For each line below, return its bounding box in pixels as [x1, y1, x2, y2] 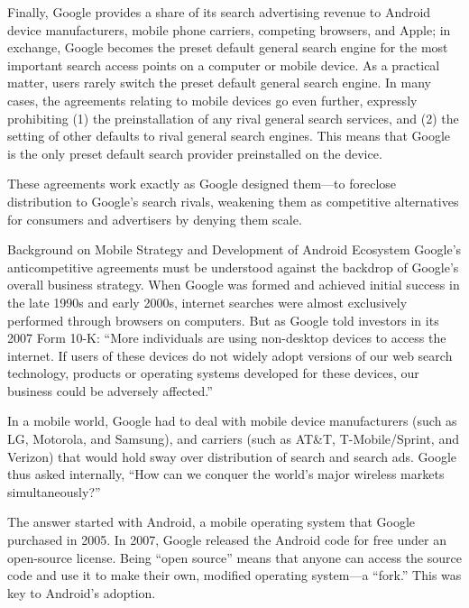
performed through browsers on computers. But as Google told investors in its [7, 310, 439, 329]
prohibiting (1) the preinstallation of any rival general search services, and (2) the [7, 108, 459, 127]
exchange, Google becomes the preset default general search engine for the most [7, 38, 448, 57]
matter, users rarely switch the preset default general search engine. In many [7, 73, 432, 92]
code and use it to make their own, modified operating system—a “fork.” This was [7, 566, 462, 585]
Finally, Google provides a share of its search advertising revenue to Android [7, 3, 431, 21]
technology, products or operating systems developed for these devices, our [7, 364, 419, 382]
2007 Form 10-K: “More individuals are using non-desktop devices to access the [7, 328, 446, 347]
